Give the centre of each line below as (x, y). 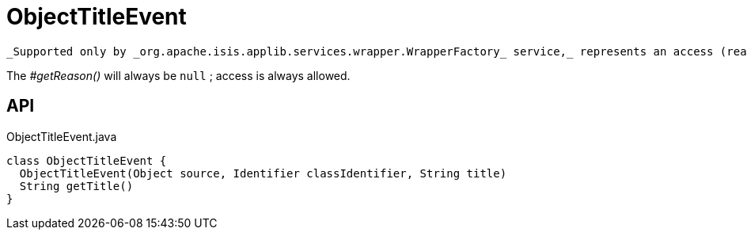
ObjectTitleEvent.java (62, 136)
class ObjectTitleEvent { (87, 160)
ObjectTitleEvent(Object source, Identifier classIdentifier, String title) (263, 173)
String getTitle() (76, 186)
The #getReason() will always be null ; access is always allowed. (178, 75)
